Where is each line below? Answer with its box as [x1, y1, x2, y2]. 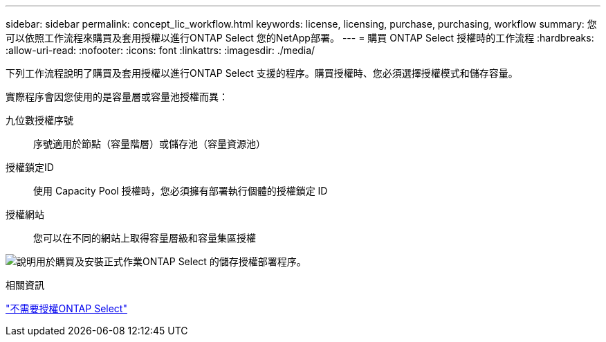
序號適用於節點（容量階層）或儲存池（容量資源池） [33, 138, 266, 150]
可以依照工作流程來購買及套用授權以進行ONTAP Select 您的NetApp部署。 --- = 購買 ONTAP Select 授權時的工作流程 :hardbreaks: [6, 32, 594, 44]
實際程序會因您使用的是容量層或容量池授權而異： [6, 91, 228, 102]
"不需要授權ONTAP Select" [6, 303, 127, 314]
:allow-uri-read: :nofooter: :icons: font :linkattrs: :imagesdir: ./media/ [6, 44, 315, 56]
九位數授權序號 [6, 114, 73, 126]
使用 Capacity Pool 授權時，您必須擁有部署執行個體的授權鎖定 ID [33, 185, 328, 197]
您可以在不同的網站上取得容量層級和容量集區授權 [33, 232, 256, 244]
